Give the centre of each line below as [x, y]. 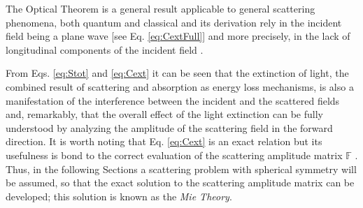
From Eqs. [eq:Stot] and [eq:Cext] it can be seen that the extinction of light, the [177, 73]
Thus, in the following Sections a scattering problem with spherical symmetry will [181, 169]
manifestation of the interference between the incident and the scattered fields [173, 100]
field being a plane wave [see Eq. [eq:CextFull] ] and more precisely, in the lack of [178, 36]
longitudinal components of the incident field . [105, 49]
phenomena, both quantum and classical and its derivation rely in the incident [174, 22]
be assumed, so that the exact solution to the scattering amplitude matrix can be [180, 183]
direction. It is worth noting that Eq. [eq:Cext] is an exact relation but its [164, 141]
